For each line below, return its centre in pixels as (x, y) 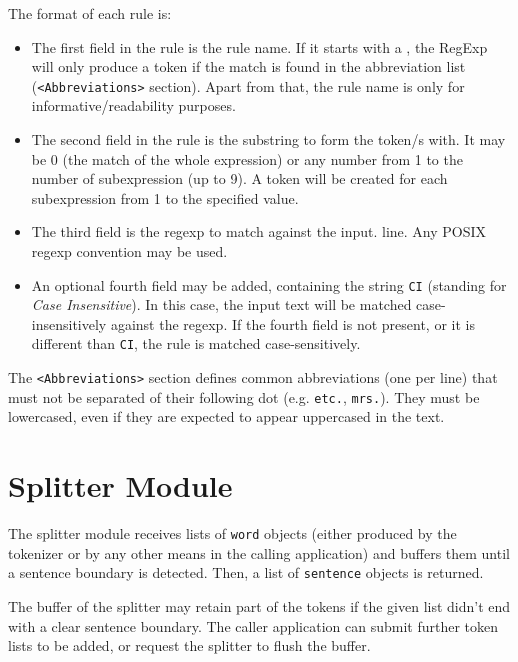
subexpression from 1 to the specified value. (165, 197)
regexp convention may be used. (129, 251)
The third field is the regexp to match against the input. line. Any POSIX (259, 231)
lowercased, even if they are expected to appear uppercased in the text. (226, 416)
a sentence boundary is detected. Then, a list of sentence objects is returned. (246, 572)
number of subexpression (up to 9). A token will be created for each (239, 178)
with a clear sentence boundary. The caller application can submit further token (253, 625)
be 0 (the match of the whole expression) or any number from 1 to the (247, 158)
